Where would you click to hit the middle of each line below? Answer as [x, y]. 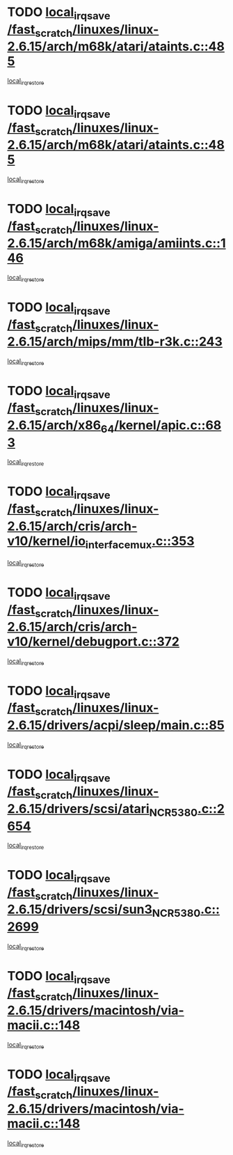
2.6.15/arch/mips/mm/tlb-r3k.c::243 [115, 342]
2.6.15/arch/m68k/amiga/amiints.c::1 [116, 243]
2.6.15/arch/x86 [54, 425]
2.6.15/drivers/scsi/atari [78, 808]
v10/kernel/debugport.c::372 [93, 642]
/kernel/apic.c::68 [168, 425]
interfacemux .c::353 [140, 542]
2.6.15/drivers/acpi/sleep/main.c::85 [116, 726]
